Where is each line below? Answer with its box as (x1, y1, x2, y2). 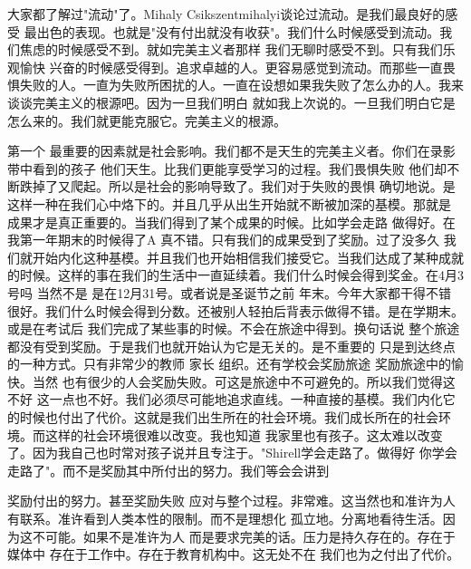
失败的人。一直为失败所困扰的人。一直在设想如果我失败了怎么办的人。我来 (19, 75, 464, 94)
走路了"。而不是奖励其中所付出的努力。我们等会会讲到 (7, 460, 330, 479)
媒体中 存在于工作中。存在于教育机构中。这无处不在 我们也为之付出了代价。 (7, 545, 460, 564)
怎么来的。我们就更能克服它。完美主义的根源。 (7, 111, 286, 130)
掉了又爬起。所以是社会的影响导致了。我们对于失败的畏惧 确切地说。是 (32, 177, 456, 196)
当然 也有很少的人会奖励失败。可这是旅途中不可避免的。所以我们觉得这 (32, 371, 456, 391)
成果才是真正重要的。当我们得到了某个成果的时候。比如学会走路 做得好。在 (7, 212, 456, 231)
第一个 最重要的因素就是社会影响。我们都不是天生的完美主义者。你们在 (7, 141, 430, 160)
